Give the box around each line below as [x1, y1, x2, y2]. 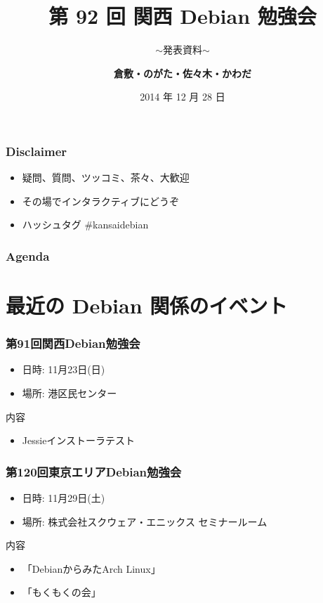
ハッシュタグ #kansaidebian [22, 217, 149, 232]
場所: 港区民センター [22, 386, 117, 401]
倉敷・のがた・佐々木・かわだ [114, 65, 251, 80]
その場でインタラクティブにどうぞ [22, 193, 179, 208]
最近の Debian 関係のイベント [6, 291, 288, 320]
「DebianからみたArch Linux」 [22, 561, 161, 576]
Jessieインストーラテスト [22, 433, 136, 448]
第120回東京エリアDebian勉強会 [6, 462, 182, 480]
